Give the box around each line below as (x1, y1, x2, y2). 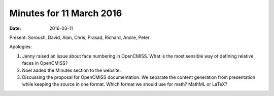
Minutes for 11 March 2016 (9, 8, 122, 19)
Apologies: (9, 43, 32, 50)
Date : (9, 25, 21, 31)
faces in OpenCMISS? (22, 60, 68, 66)
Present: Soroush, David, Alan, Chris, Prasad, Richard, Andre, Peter (9, 34, 150, 40)
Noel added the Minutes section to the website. (22, 67, 121, 73)
